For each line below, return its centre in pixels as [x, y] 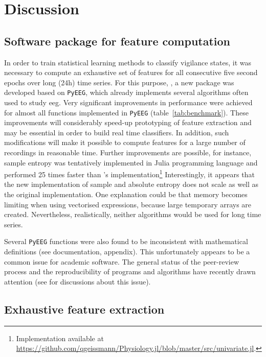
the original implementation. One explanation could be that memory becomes [126, 194]
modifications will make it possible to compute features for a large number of [125, 142]
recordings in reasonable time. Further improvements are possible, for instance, [128, 152]
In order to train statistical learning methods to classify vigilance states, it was [128, 62]
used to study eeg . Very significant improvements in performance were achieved [128, 102]
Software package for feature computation [117, 41]
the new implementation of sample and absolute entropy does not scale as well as [131, 184]
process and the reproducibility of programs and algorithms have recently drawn [130, 271]
